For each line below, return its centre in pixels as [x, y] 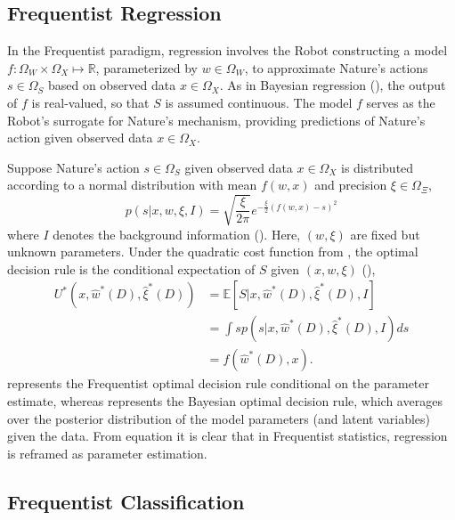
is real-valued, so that [90, 102]
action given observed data [80, 138]
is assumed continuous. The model [259, 102]
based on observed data [112, 85]
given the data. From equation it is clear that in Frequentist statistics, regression [227, 436]
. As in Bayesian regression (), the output [333, 85]
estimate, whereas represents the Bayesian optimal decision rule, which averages [225, 400]
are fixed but [385, 234]
